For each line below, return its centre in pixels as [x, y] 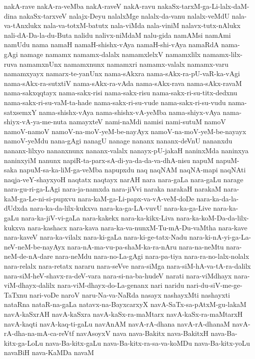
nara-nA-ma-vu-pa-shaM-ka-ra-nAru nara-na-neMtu [146, 246]
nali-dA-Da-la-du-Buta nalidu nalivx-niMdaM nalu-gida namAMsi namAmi [117, 35]
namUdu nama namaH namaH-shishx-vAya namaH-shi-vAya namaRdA [112, 44]
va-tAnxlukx [23, 25]
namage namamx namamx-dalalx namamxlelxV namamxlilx [110, 54]
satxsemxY [20, 112]
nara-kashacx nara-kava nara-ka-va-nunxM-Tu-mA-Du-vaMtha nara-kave [138, 227]
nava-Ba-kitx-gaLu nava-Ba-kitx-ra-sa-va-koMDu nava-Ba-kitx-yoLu [148, 343]
